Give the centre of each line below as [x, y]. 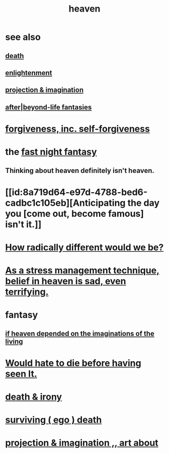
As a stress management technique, [82, 271]
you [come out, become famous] [75, 214]
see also [23, 37]
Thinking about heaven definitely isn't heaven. [80, 170]
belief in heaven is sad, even [66, 281]
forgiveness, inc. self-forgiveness [77, 129]
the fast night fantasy [51, 152]
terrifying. [27, 292]
